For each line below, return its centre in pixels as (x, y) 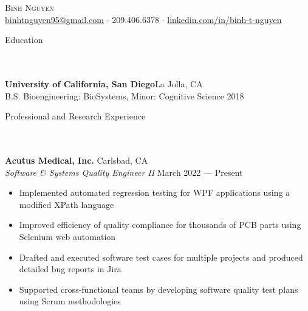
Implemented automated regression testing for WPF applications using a (155, 192)
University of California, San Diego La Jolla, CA (104, 83)
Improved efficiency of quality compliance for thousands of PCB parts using (160, 225)
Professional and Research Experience (75, 116)
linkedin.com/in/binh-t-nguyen (224, 19)
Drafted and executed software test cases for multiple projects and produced (161, 257)
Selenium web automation (67, 236)
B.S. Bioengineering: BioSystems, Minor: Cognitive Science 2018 (125, 95)
